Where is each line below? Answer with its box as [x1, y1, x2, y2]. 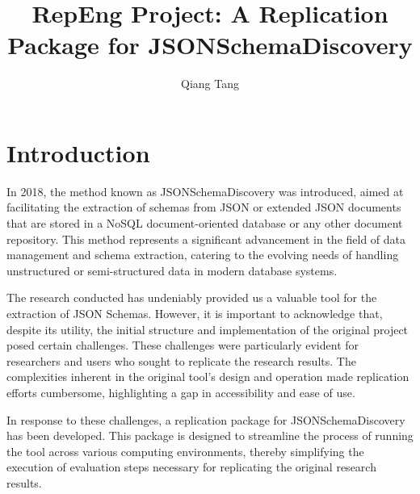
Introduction [6, 136, 150, 169]
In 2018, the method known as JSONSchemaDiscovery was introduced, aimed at [6, 182, 404, 199]
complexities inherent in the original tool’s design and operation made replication [6, 368, 409, 385]
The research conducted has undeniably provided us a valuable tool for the [6, 289, 377, 306]
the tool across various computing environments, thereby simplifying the [6, 442, 364, 459]
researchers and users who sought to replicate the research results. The [6, 352, 356, 369]
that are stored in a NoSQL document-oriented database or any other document [6, 215, 403, 232]
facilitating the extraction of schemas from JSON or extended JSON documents [6, 199, 401, 216]
